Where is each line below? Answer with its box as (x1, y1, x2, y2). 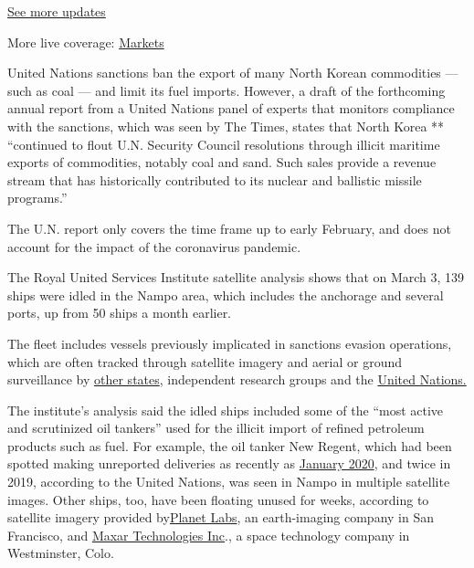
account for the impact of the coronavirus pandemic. (7, 237, 301, 256)
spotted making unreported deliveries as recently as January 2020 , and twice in (7, 454, 451, 473)
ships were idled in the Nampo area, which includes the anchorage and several (7, 285, 444, 304)
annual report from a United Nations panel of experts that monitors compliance (7, 99, 455, 118)
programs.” (7, 188, 68, 207)
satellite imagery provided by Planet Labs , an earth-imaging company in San (7, 508, 434, 527)
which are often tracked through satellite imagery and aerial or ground (7, 352, 403, 371)
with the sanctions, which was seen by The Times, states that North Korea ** (7, 116, 445, 135)
